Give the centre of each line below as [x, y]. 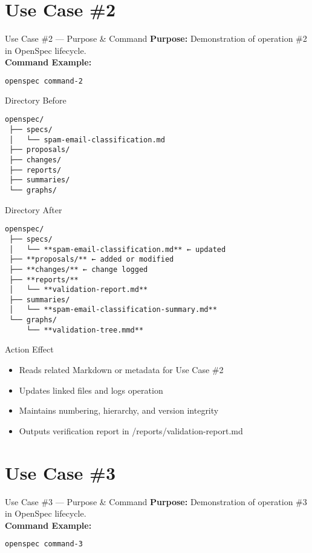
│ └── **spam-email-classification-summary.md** [113, 310]
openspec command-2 [44, 81]
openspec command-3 [44, 544]
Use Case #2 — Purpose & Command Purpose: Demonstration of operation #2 [156, 38]
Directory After [34, 209]
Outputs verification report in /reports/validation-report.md [131, 430]
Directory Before [36, 100]
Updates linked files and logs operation [91, 390]
